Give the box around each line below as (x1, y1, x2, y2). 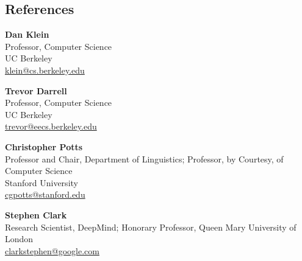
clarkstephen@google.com (5, 244, 99, 257)
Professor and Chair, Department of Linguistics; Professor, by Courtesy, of (5, 152, 284, 165)
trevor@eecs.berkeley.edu (5, 120, 97, 133)
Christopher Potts (5, 140, 83, 153)
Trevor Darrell (5, 84, 67, 97)
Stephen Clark (5, 208, 67, 221)
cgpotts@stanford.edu (5, 188, 85, 201)
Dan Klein (5, 28, 49, 41)
